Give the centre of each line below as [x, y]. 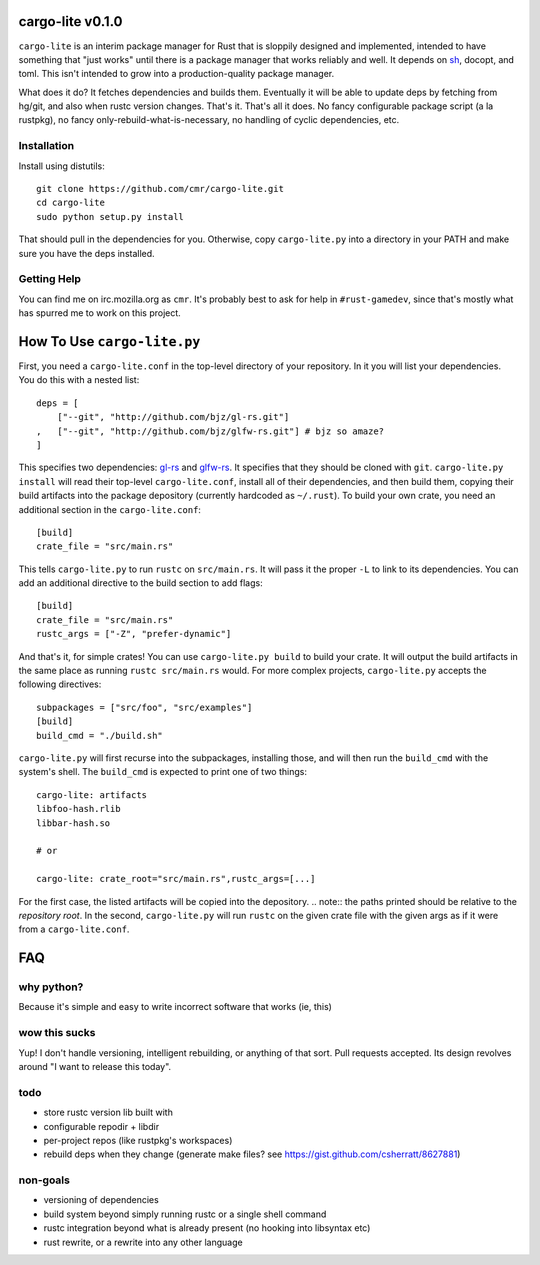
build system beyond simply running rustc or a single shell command [185, 1214]
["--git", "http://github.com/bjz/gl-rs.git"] [173, 417]
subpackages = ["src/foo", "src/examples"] [144, 707]
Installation [46, 146]
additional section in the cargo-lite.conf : [110, 509]
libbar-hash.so [73, 823]
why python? [51, 987]
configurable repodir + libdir [101, 1126]
